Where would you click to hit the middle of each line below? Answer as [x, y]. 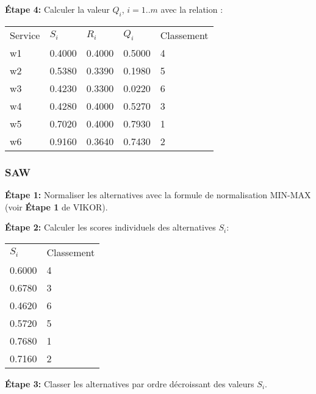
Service [25, 35]
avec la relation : [192, 9]
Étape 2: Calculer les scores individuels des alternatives [110, 227]
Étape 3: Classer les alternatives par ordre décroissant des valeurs [130, 383]
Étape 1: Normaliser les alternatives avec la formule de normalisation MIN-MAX [158, 195]
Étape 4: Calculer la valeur [57, 9]
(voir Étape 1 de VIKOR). [56, 206]
